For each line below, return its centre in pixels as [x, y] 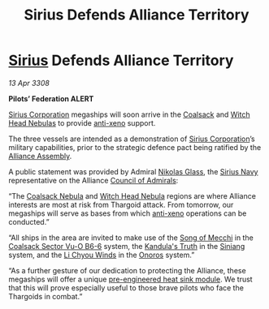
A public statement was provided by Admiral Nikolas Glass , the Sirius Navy [133, 171]
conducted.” [29, 221]
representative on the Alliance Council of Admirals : [93, 180]
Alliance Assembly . [40, 156]
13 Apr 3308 [29, 83]
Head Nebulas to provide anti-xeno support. [82, 122]
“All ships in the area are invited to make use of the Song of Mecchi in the [131, 238]
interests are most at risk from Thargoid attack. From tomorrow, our [121, 204]
